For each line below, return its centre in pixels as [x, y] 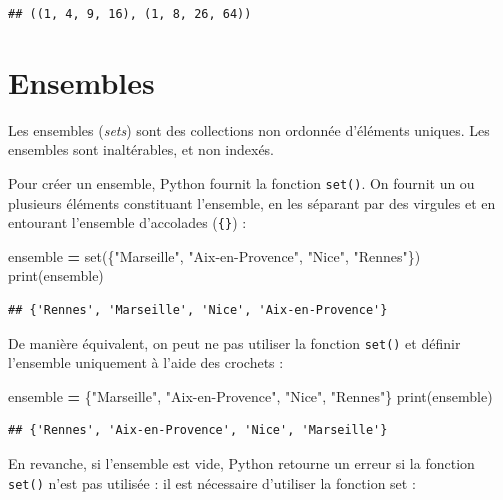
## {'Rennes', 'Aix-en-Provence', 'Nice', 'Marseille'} [198, 430]
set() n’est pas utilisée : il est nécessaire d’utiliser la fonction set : [212, 482]
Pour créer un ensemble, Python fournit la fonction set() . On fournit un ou [241, 182]
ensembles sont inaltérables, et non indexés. [141, 149]
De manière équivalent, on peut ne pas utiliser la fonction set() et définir [234, 342]
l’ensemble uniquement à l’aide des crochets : [146, 362]
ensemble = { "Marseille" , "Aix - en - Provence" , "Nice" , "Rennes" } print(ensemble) [250, 395]
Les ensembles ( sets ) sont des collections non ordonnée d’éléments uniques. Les [249, 129]
